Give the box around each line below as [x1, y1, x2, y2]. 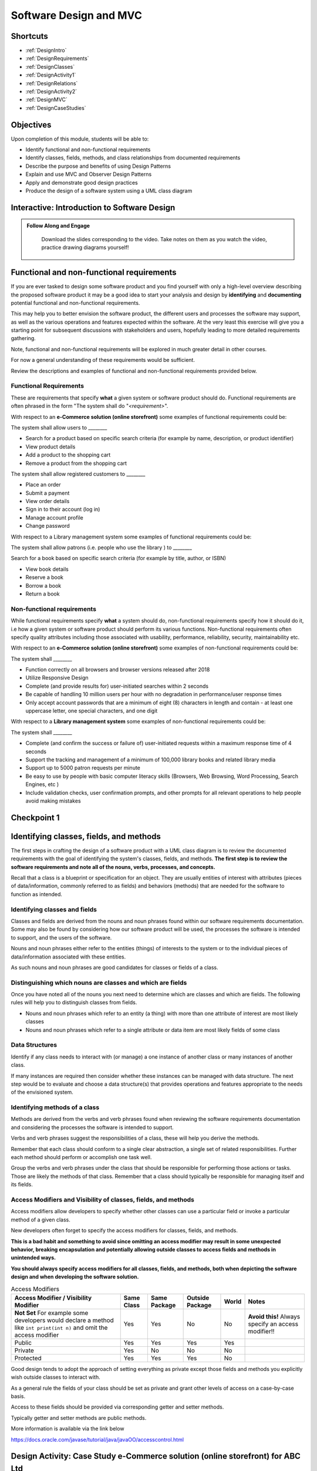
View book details [25, 565, 69, 573]
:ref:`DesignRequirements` [25, 55, 89, 62]
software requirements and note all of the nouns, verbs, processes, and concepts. [11, 863, 215, 870]
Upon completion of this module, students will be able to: [11, 135, 149, 142]
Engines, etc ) [25, 781, 59, 788]
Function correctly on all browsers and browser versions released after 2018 [25, 666, 210, 673]
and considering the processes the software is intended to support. [11, 1124, 174, 1131]
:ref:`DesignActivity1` [25, 71, 76, 79]
